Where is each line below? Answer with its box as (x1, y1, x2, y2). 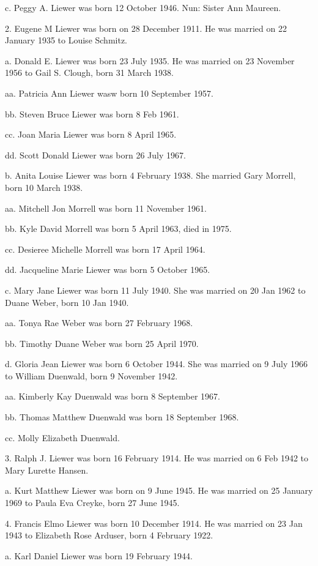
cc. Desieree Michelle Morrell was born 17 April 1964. (5, 242, 205, 255)
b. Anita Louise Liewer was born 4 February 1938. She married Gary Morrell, (5, 169, 296, 182)
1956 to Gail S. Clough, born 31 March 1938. (5, 66, 174, 79)
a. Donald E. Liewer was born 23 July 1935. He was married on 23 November (5, 54, 295, 67)
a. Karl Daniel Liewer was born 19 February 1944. (5, 549, 193, 562)
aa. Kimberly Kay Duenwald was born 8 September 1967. (5, 390, 220, 403)
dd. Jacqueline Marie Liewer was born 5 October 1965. (5, 263, 210, 276)
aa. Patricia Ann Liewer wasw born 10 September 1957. (5, 86, 213, 99)
